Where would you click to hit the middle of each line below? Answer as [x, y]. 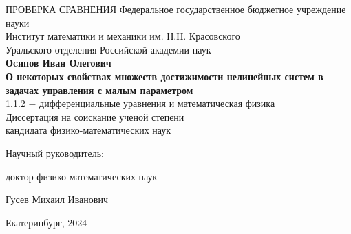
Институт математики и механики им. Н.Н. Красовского [123, 36]
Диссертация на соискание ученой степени [95, 116]
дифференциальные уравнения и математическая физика [157, 103]
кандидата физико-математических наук [88, 130]
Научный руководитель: [55, 153]
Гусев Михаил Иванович [57, 199]
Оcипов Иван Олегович [58, 63]
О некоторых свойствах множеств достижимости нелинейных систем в [164, 76]
